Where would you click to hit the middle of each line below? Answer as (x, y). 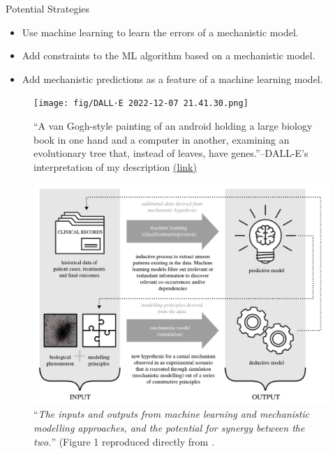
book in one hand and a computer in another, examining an (162, 139)
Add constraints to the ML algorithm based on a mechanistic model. (169, 55)
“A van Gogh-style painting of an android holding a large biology (173, 126)
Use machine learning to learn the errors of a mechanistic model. (160, 32)
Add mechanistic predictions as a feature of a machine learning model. (172, 78)
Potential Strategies (48, 8)
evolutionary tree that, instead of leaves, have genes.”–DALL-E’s (171, 153)
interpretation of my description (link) (115, 166)
